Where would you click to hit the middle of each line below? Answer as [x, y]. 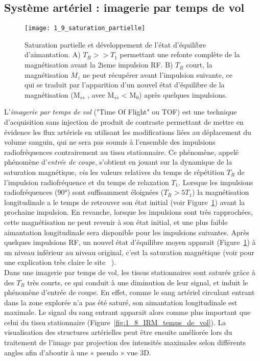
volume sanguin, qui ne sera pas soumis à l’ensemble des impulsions [110, 142]
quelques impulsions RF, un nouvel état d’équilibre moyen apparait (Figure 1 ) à [130, 242]
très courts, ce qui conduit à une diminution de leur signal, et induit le [138, 282]
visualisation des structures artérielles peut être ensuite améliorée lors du [118, 332]
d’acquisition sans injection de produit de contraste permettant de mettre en [124, 122]
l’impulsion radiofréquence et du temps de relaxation [87, 182]
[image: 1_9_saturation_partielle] [85, 28]
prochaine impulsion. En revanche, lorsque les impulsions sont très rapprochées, [128, 212]
